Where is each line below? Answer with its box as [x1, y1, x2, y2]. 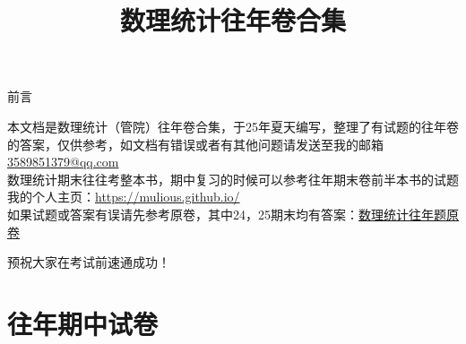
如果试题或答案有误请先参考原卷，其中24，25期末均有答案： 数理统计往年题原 [7, 204, 459, 223]
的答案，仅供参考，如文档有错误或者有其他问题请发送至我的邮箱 [7, 134, 384, 153]
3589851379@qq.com [7, 152, 119, 171]
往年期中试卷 [7, 305, 159, 341]
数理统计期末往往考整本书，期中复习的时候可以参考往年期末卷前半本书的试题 [7, 169, 459, 188]
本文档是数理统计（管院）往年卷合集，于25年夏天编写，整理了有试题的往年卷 [7, 116, 459, 135]
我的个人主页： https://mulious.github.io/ [7, 187, 240, 206]
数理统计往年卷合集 [119, 2, 346, 39]
